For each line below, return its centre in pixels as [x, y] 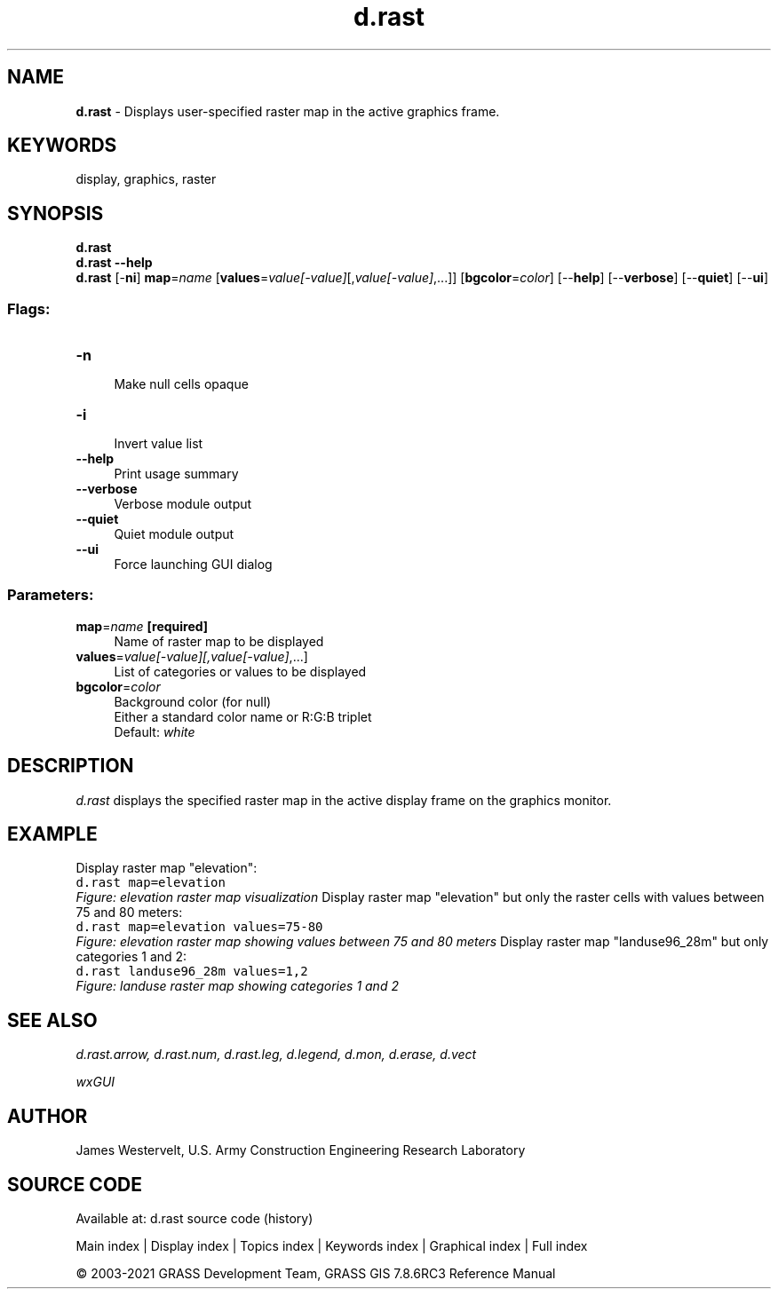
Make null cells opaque [181, 384]
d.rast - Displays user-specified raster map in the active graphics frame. [288, 111]
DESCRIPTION [71, 766]
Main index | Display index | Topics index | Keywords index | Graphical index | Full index [332, 1246]
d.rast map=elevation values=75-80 [199, 927]
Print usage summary [176, 474]
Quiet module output [174, 534]
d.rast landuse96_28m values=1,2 [192, 972]
